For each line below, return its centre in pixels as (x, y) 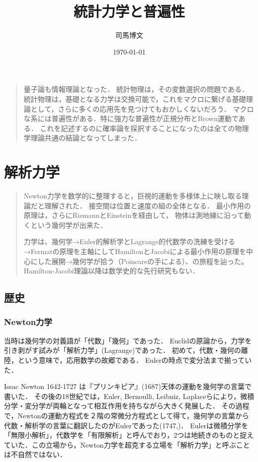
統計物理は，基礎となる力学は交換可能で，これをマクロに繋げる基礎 (135, 99)
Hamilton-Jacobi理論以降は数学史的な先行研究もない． (111, 271)
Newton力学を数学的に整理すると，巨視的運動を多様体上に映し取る (133, 196)
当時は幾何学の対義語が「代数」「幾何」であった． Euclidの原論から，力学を (128, 340)
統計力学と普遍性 (129, 11)
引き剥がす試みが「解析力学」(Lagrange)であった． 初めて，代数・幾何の (123, 350)
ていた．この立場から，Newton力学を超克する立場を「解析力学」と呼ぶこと (127, 444)
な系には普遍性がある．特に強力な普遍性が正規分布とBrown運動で (131, 118)
